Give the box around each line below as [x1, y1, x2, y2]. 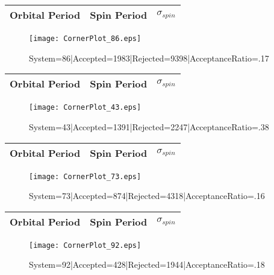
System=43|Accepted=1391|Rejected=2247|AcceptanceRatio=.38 [29, 120, 269, 133]
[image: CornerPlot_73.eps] [29, 172, 142, 181]
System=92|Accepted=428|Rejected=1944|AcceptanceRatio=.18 [29, 258, 265, 271]
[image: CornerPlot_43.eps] [29, 103, 142, 112]
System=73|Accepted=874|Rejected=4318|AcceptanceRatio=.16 [29, 189, 265, 202]
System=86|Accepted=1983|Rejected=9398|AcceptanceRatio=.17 [29, 51, 269, 64]
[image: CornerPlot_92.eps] [29, 241, 142, 250]
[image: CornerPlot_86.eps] [29, 34, 142, 43]
